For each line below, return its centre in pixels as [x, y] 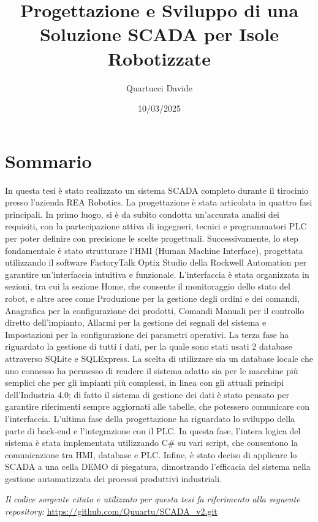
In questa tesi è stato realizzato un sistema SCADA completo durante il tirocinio [157, 190]
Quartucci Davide [159, 87]
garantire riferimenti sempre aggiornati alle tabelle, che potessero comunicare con [157, 406]
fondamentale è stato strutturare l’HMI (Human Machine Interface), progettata [154, 250]
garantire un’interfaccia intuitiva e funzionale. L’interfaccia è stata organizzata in [157, 274]
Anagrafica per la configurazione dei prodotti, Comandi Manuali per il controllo [155, 310]
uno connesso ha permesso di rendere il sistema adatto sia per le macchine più [152, 370]
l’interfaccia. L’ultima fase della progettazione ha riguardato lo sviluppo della [150, 418]
